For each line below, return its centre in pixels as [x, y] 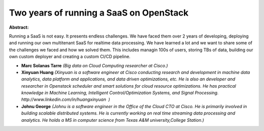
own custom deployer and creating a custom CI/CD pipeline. [70, 56]
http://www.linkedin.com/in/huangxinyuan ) [66, 99]
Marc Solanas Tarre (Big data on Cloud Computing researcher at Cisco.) [95, 65]
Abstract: [19, 27]
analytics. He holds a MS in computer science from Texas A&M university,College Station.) [113, 120]
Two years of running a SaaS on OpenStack [99, 13]
